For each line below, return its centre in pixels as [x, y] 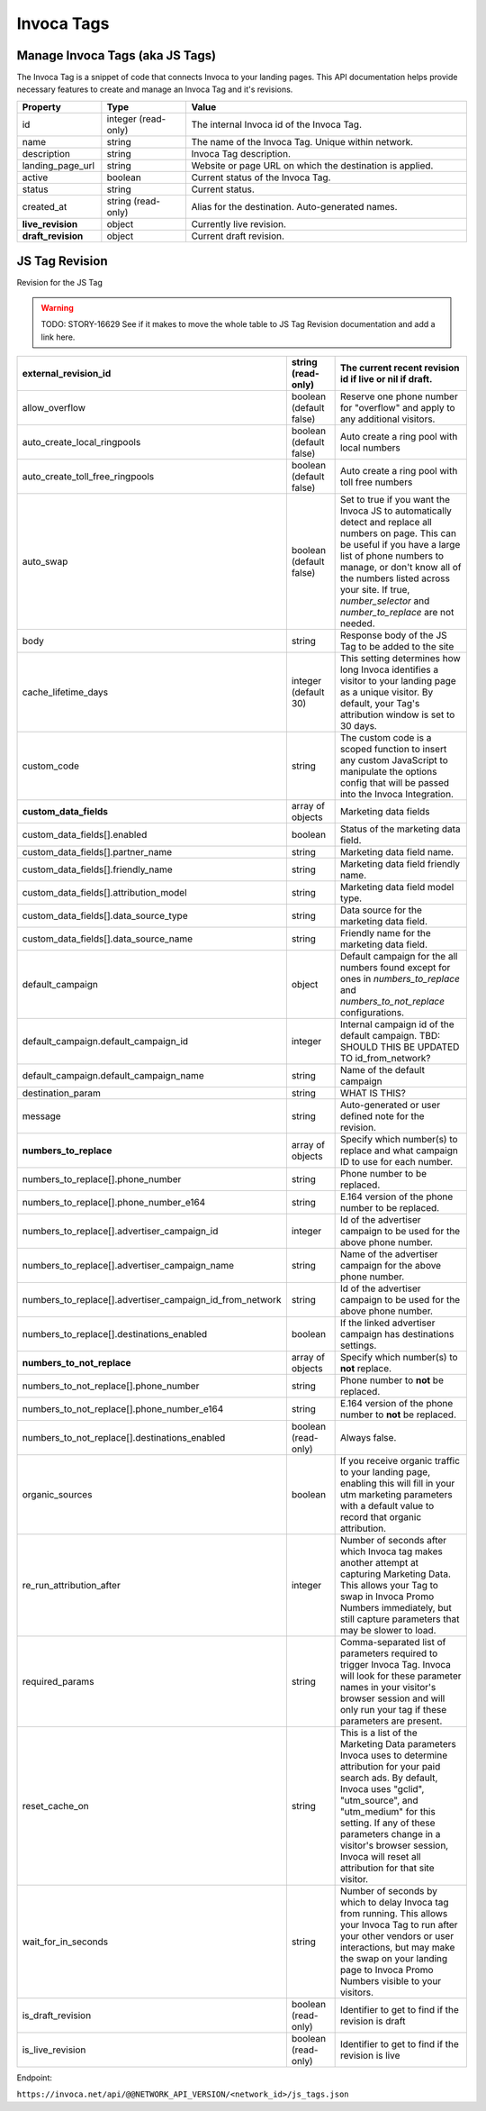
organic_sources [57, 1494]
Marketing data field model [397, 887]
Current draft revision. [238, 236]
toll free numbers [376, 482]
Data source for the [381, 910]
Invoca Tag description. [241, 153]
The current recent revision [400, 368]
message [42, 1115]
